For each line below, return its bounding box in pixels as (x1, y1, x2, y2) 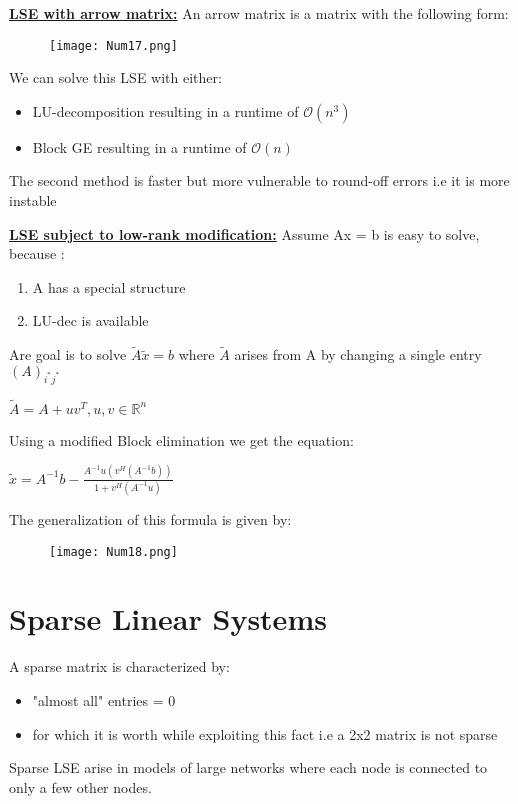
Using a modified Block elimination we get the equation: (9, 429, 354, 450)
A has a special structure (32, 276, 186, 297)
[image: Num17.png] (49, 38, 178, 53)
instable (9, 190, 57, 211)
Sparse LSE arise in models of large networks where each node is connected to (9, 757, 488, 778)
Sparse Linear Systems (9, 598, 327, 639)
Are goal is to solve (9, 344, 127, 365)
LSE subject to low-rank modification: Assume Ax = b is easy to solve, (9, 223, 480, 244)
